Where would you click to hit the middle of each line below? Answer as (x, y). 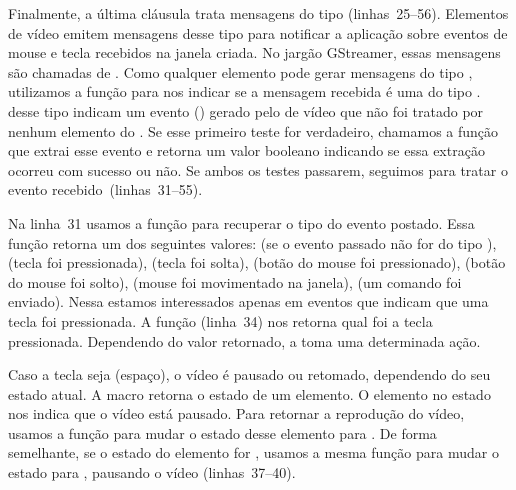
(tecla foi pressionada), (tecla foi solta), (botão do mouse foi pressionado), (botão (257, 262)
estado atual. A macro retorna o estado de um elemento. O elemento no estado (249, 393)
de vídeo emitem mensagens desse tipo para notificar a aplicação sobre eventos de (258, 32)
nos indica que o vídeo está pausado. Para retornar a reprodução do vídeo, (236, 413)
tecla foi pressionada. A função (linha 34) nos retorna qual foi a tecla (220, 320)
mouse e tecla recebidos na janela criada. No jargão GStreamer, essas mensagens (254, 52)
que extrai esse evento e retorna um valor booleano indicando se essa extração (246, 150)
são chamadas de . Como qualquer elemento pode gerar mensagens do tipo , (240, 71)
